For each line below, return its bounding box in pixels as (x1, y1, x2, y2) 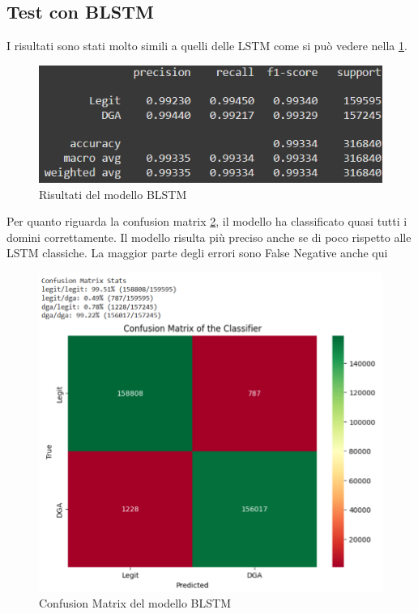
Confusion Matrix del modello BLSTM (39, 595, 231, 612)
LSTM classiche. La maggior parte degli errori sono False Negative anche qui (6, 244, 388, 261)
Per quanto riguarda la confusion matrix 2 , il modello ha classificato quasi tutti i (6, 213, 407, 230)
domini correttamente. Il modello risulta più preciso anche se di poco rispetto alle (6, 228, 412, 245)
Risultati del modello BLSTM (39, 185, 187, 202)
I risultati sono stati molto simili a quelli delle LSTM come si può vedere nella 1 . (6, 37, 407, 54)
